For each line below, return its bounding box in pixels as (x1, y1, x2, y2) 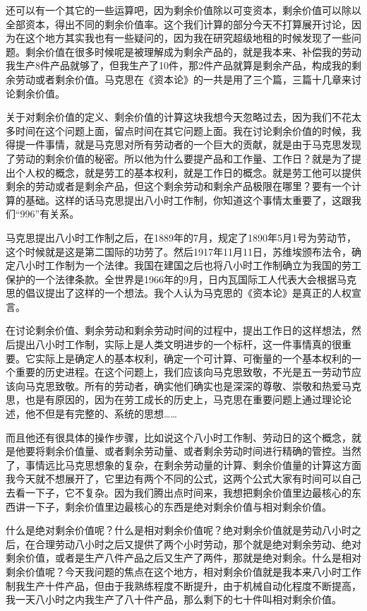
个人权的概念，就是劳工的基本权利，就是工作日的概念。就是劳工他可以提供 (15, 165, 361, 179)
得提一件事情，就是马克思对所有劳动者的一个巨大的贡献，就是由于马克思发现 (6, 137, 361, 152)
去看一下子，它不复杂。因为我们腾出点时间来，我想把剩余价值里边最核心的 (6, 485, 351, 499)
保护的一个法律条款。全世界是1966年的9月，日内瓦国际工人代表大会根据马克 (6, 271, 356, 286)
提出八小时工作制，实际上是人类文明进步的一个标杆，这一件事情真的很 (15, 337, 342, 352)
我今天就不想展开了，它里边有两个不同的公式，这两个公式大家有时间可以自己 (6, 471, 361, 486)
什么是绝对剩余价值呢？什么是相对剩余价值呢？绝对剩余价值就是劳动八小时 (6, 523, 351, 538)
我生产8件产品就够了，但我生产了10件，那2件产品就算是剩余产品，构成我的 (6, 58, 351, 73)
